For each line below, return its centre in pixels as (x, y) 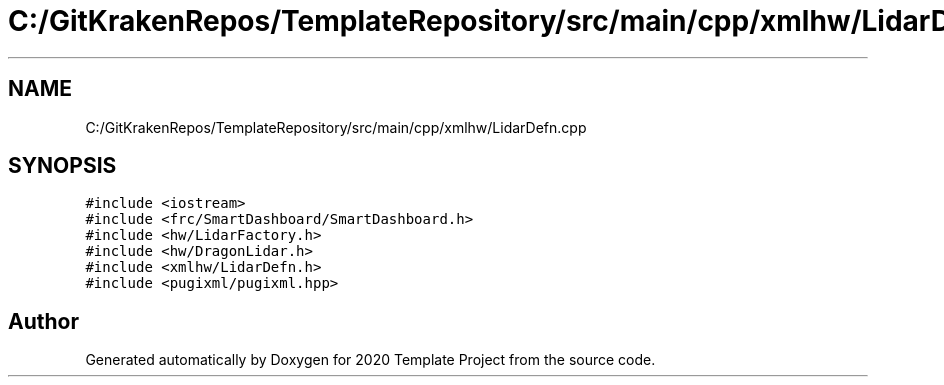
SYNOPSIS (62, 166)
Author (43, 321)
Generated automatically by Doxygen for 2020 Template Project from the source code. (370, 360)
